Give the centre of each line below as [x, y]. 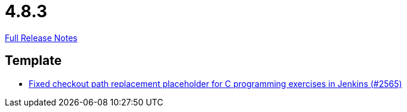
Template [33, 61]
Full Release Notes [41, 38]
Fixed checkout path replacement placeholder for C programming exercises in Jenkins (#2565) [215, 83]
